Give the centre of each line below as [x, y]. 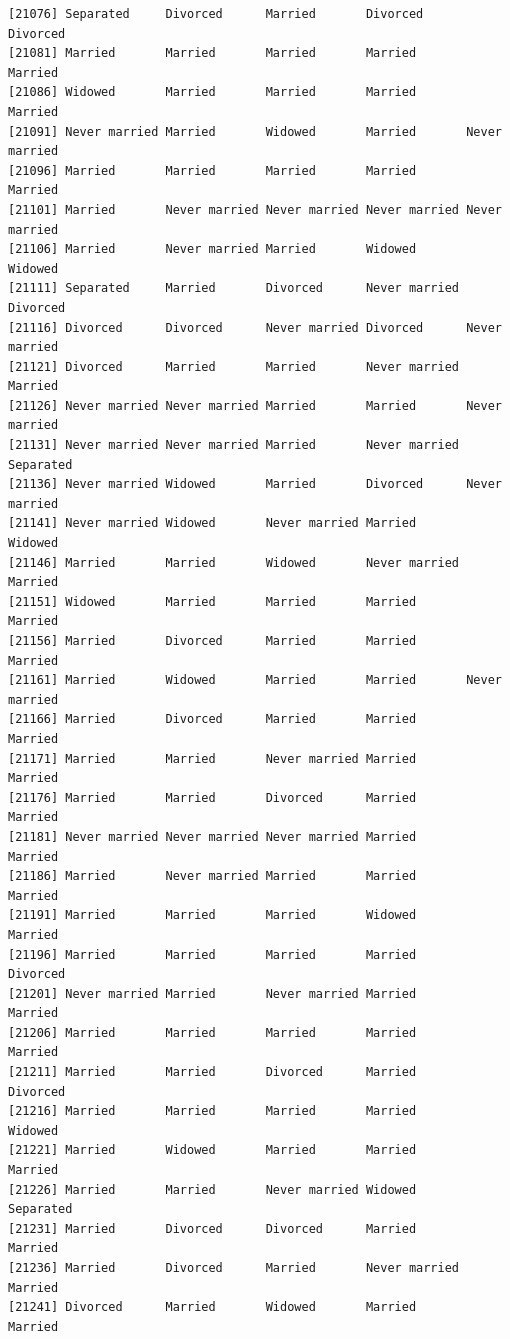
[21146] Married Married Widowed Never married [234, 562]
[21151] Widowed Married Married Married [212, 601]
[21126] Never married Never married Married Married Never [255, 405]
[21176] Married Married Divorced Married [212, 797]
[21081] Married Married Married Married [212, 53]
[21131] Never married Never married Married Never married [234, 445]
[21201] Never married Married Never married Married [212, 993]
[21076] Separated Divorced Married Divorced [216, 14]
